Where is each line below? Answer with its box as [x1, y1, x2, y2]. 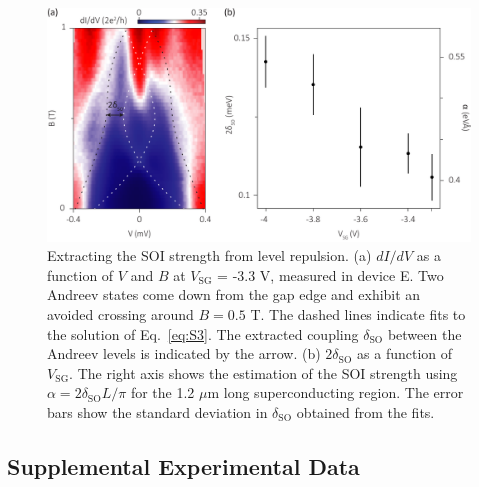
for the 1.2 [130, 382, 195, 403]
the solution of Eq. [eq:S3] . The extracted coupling [47, 323, 359, 344]
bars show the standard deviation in [47, 401, 268, 422]
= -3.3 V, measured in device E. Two [217, 264, 444, 285]
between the [387, 323, 462, 344]
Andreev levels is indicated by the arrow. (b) [47, 343, 321, 364]
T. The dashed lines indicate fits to [250, 303, 466, 324]
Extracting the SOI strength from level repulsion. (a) [47, 245, 372, 266]
